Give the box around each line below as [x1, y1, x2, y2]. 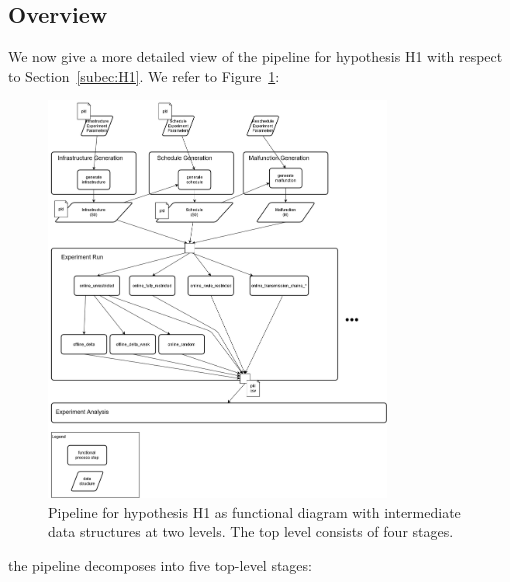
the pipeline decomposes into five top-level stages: [8, 555, 312, 576]
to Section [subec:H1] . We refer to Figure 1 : [8, 65, 280, 86]
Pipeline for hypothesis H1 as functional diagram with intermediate [48, 501, 461, 522]
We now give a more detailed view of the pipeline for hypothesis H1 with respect [8, 46, 503, 67]
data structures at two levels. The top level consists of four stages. [48, 521, 454, 542]
